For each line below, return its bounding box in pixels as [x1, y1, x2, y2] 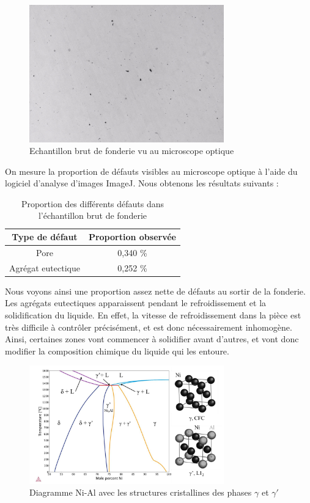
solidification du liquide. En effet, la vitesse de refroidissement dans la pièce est [5, 309, 301, 321]
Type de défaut [12, 230, 78, 243]
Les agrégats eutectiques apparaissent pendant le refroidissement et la [5, 296, 267, 309]
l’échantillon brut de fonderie [38, 209, 147, 222]
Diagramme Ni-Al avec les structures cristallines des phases [29, 486, 252, 499]
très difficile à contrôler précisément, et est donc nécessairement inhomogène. [5, 320, 292, 333]
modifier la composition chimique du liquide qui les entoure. [5, 344, 229, 357]
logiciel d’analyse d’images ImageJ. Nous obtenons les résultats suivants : [5, 177, 279, 189]
